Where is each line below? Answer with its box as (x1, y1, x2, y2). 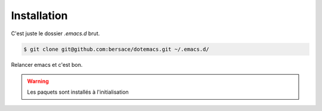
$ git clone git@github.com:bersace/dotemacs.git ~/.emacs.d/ (23, 45, 209, 53)
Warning (27, 78, 49, 85)
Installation (11, 9, 68, 22)
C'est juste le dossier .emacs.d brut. (11, 30, 100, 37)
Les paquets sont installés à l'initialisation (27, 88, 129, 95)
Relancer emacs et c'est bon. (11, 61, 83, 68)
